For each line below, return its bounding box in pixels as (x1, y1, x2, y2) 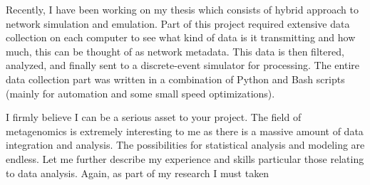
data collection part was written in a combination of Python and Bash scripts (6, 71, 345, 86)
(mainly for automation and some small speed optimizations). (6, 85, 275, 100)
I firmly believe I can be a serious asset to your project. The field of (6, 110, 302, 125)
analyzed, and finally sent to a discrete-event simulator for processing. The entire (6, 58, 360, 73)
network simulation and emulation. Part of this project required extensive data (6, 16, 350, 31)
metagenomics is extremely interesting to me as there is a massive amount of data (6, 123, 364, 138)
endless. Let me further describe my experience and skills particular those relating (6, 151, 364, 166)
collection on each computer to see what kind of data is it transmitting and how (6, 30, 356, 45)
